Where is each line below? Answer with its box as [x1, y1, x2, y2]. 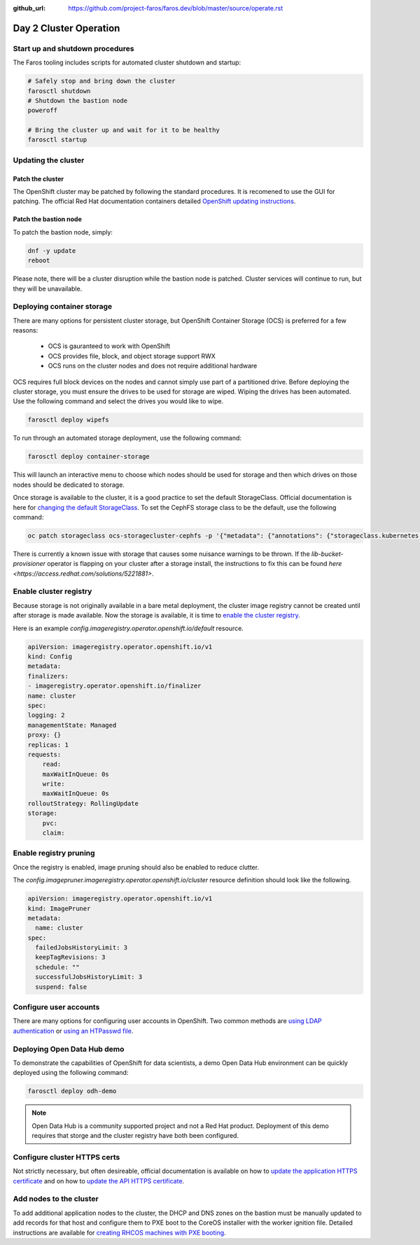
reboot [27, 256, 50, 265]
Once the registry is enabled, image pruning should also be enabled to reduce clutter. [13, 863, 259, 871]
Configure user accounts [13, 1002, 100, 1012]
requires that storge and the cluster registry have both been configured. [31, 1132, 239, 1140]
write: [42, 780, 65, 788]
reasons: [13, 326, 38, 335]
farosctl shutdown [27, 87, 91, 95]
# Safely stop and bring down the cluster [27, 77, 176, 85]
